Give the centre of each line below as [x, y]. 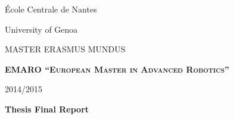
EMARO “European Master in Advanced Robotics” [117, 69]
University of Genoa [41, 29]
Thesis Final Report [47, 109]
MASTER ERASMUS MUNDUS [65, 49]
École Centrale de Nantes [51, 9]
